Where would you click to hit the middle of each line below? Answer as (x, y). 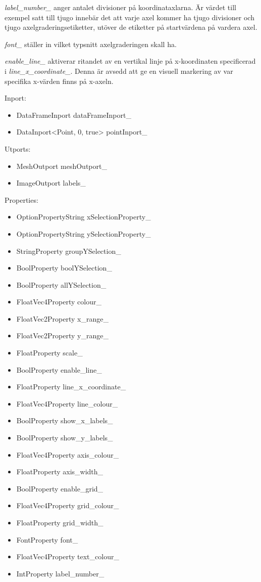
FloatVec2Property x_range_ (62, 318)
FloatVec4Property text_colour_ (68, 556)
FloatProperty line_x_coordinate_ (71, 387)
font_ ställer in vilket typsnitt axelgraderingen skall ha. (91, 44)
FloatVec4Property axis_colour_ (68, 454)
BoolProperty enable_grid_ (60, 488)
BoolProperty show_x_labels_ (65, 420)
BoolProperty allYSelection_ (61, 284)
